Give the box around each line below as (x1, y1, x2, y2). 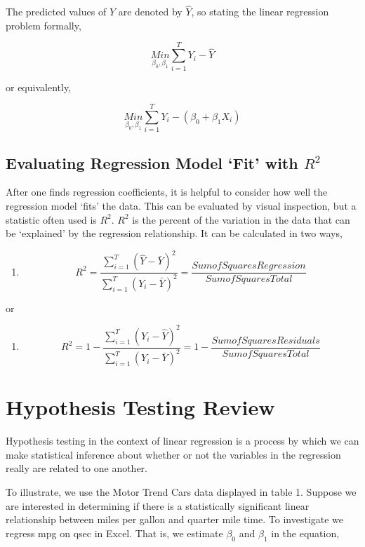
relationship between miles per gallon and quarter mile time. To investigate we (6, 512, 344, 527)
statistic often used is (6, 212, 97, 227)
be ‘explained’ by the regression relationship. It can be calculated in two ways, (6, 226, 343, 241)
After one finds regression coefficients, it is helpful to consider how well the (6, 184, 328, 199)
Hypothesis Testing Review (6, 393, 275, 421)
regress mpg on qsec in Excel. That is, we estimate (6, 525, 223, 540)
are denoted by (118, 4, 182, 19)
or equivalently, (6, 79, 72, 94)
